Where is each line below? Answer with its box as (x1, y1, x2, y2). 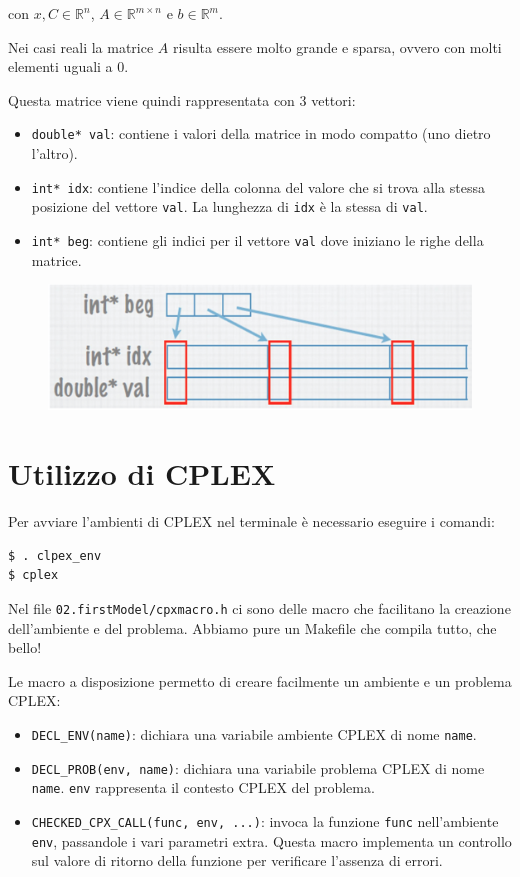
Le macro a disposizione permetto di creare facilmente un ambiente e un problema (8, 670, 512, 691)
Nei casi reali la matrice (8, 36, 154, 57)
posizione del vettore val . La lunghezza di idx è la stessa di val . (31, 196, 428, 217)
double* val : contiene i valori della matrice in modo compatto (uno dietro (31, 123, 491, 144)
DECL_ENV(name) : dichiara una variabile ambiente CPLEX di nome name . (31, 724, 477, 744)
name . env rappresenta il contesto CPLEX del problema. (31, 777, 375, 798)
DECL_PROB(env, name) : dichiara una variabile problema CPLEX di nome (31, 757, 485, 778)
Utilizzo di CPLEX (8, 453, 276, 494)
